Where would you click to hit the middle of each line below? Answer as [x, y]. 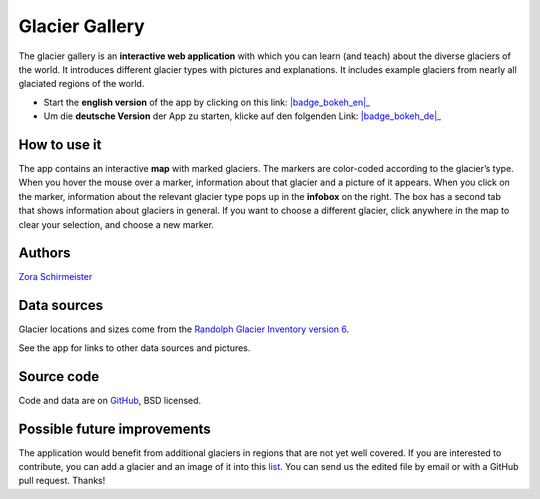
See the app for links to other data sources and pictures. [134, 347]
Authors [44, 253]
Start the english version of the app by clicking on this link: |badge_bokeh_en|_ [206, 102]
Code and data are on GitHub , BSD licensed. [110, 400]
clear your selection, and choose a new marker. [116, 224]
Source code [59, 376]
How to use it [60, 144]
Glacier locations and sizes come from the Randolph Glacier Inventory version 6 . [184, 329]
